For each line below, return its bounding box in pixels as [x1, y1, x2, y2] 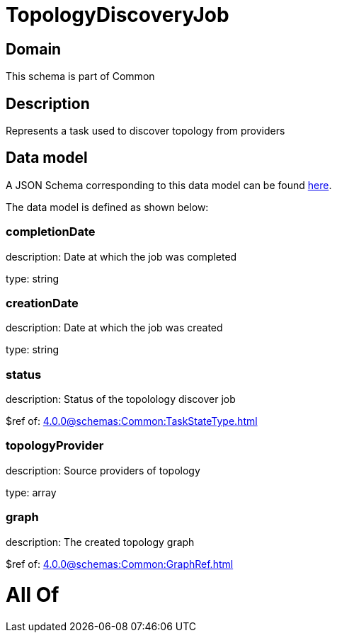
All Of [6, 583, 59, 608]
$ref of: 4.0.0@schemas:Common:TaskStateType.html [6, 415, 258, 428]
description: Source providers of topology [6, 464, 200, 477]
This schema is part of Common [6, 70, 155, 83]
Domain [6, 40, 62, 58]
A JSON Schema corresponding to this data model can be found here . [6, 178, 332, 191]
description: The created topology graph [6, 535, 195, 548]
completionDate [6, 224, 96, 239]
